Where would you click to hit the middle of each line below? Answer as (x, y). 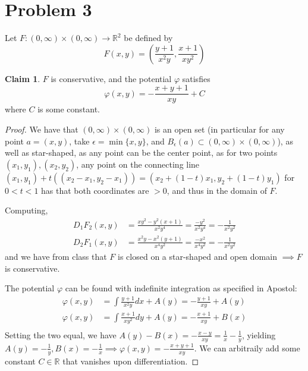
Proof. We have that (42, 129)
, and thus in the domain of (217, 190)
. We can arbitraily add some (247, 348)
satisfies (196, 78)
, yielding (259, 334)
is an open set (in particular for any (219, 129)
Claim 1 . (23, 78)
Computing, (26, 210)
